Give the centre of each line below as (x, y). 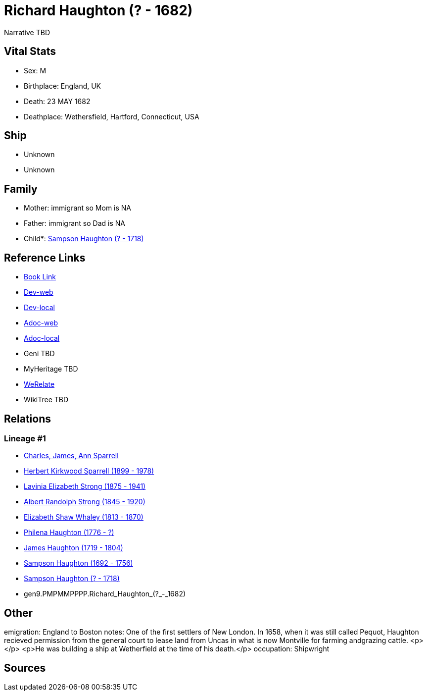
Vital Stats (30, 52)
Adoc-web (41, 323)
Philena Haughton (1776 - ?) (69, 533)
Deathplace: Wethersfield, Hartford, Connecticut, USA (112, 116)
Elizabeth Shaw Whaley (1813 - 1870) (84, 517)
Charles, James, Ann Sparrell (71, 456)
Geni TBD (39, 354)
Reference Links (45, 258)
